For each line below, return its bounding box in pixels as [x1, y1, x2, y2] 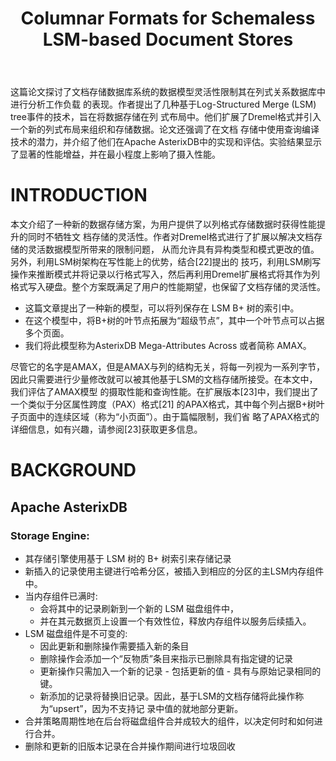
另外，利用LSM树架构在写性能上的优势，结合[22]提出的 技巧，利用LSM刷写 [10, 256, 322, 268]
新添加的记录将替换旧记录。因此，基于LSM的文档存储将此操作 [39, 690, 296, 702]
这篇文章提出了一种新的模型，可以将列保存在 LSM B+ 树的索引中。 [24, 302, 300, 314]
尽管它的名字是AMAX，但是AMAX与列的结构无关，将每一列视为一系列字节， [10, 361, 326, 373]
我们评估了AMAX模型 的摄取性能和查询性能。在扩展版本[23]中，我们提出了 [10, 386, 319, 398]
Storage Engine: [10, 528, 90, 542]
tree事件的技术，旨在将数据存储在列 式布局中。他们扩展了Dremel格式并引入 [10, 111, 322, 123]
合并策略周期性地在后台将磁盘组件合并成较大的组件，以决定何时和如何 [24, 715, 315, 727]
